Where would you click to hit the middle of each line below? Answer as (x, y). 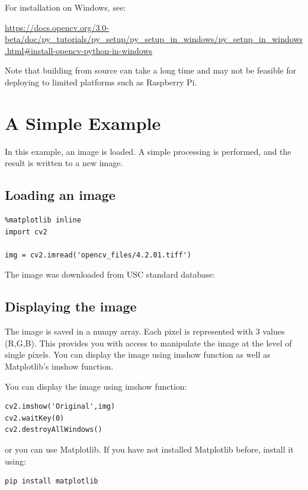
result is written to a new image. (64, 163)
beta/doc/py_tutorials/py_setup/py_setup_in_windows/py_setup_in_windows (154, 39)
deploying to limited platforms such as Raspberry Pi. (101, 82)
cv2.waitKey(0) (35, 418)
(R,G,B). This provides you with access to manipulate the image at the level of (148, 343)
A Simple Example (83, 122)
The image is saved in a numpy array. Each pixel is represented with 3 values (145, 331)
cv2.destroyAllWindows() (54, 430)
